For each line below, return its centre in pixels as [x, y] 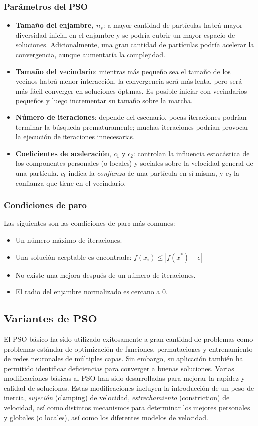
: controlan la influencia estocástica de [191, 153]
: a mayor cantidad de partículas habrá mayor [173, 25]
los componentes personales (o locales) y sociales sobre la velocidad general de [134, 163]
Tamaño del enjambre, [55, 25]
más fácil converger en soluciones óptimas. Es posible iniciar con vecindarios [131, 90]
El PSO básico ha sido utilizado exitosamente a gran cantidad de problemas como [129, 339]
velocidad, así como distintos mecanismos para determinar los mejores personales [127, 407]
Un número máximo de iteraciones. [69, 240]
